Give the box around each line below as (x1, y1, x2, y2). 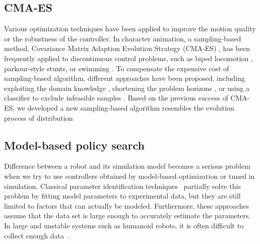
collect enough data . (4, 230, 70, 240)
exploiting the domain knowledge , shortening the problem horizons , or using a (4, 82, 249, 93)
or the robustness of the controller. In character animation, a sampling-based (4, 33, 241, 43)
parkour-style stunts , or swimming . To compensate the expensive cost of (4, 63, 229, 73)
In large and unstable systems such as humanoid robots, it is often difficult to (4, 220, 244, 230)
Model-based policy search (4, 137, 145, 153)
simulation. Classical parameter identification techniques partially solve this (4, 180, 241, 191)
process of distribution (4, 112, 73, 123)
